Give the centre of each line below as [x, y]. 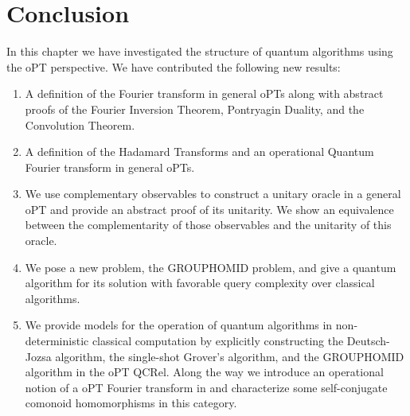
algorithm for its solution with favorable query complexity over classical [200, 283]
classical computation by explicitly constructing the [218, 341]
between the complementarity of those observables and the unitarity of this [208, 225]
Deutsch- [368, 341]
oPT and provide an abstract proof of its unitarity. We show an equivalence [209, 209]
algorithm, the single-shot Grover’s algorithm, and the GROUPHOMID [230, 356]
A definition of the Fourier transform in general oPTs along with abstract [204, 93]
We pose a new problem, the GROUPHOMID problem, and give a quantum [211, 267]
